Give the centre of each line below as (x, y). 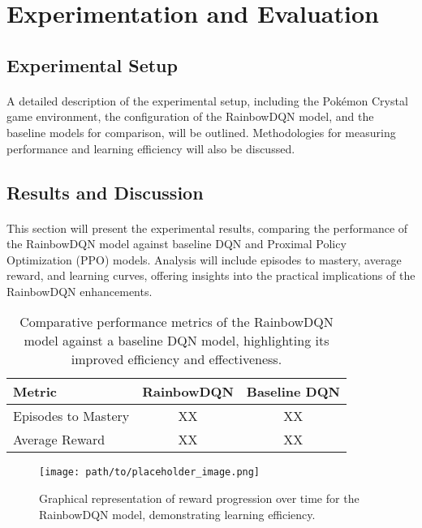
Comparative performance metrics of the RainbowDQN (177, 322)
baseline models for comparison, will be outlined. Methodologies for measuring (201, 132)
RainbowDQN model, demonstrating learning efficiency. (177, 514)
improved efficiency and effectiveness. (177, 359)
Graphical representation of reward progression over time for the (199, 498)
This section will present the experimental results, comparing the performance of (207, 228)
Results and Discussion (105, 192)
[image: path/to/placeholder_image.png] (150, 472)
